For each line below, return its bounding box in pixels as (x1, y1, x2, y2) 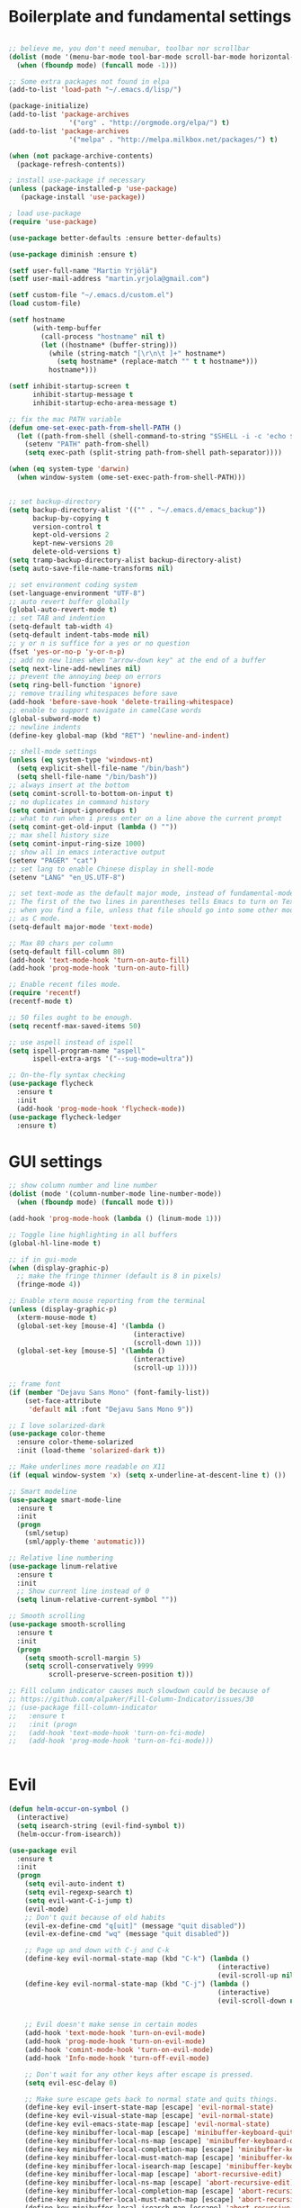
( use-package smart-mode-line (8, 1495, 122, 1505)
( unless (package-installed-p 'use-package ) (8, 185, 178, 194)
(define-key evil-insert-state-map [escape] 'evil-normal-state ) (24, 2103, 275, 2113)
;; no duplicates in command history (8, 797, 150, 807)
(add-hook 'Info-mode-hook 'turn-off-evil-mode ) (24, 2053, 210, 2063)
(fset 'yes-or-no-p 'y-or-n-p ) (8, 647, 126, 656)
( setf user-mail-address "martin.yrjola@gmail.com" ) (8, 275, 210, 284)
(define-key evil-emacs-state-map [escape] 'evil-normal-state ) (24, 2120, 270, 2129)
